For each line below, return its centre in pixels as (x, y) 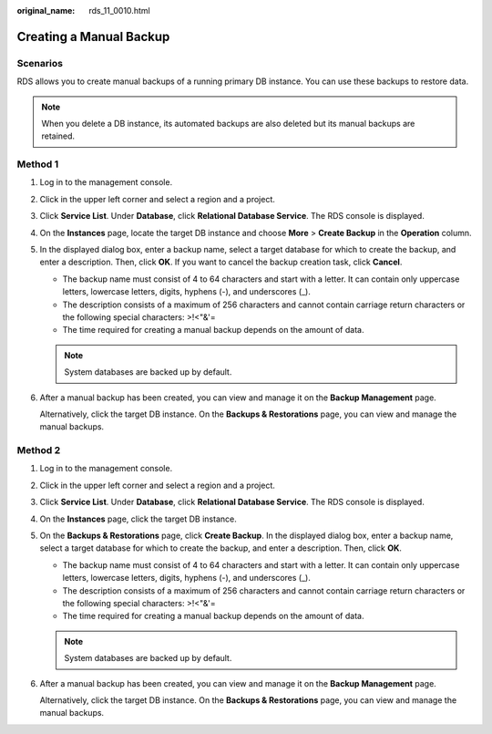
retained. (58, 136)
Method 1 (38, 164)
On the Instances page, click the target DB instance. (138, 519)
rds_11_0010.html (119, 10)
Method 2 (39, 450)
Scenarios (40, 63)
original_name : (46, 10)
